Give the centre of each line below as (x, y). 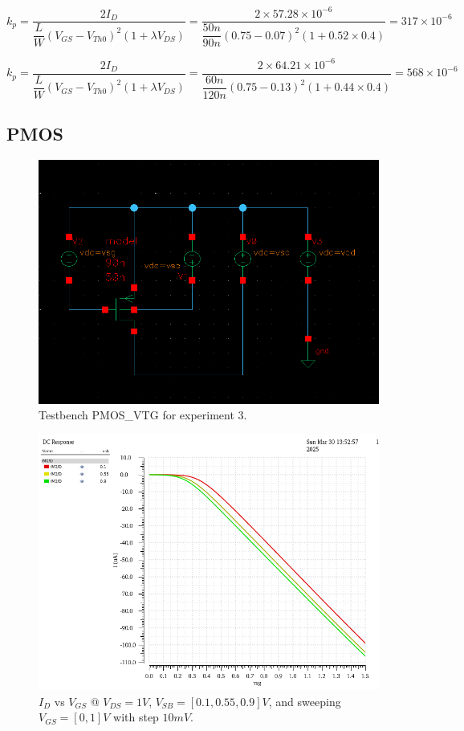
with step (136, 717)
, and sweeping (305, 701)
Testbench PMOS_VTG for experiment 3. (143, 415)
